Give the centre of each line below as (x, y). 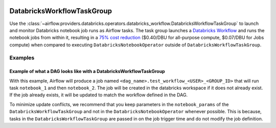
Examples (22, 58)
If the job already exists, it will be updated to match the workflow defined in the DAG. (99, 95)
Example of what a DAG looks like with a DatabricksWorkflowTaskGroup (87, 71)
